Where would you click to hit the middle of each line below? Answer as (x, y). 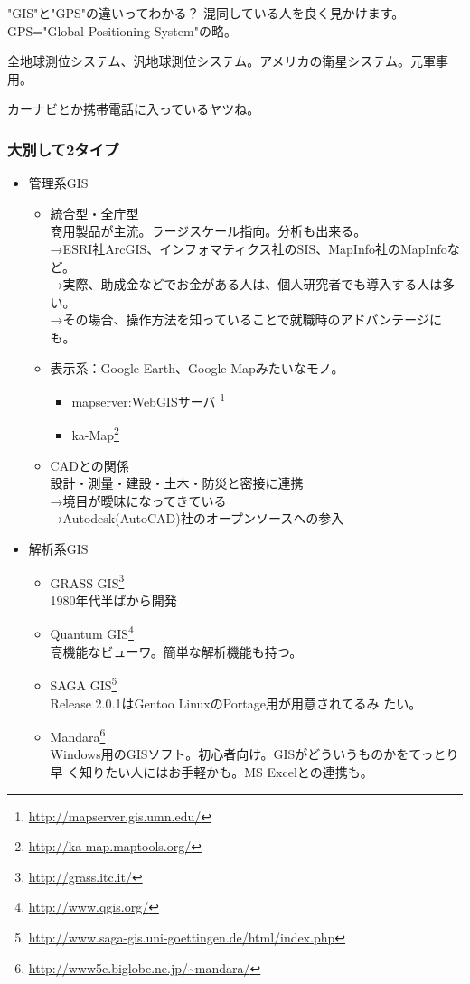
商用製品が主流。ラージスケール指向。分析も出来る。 (208, 231)
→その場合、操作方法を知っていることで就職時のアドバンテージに (246, 319)
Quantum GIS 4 (92, 633)
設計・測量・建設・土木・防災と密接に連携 (177, 483)
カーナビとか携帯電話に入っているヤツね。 (134, 109)
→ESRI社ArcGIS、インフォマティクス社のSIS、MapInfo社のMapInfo (249, 248)
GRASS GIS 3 (87, 581)
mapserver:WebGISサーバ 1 (149, 400)
